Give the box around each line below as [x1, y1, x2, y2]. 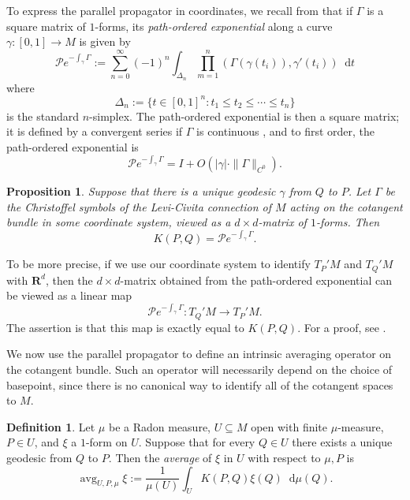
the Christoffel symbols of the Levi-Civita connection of [6, 198, 272, 215]
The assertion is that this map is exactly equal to [6, 319, 244, 335]
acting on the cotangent [289, 198, 403, 215]
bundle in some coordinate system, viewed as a [6, 214, 231, 230]
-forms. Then [315, 214, 380, 230]
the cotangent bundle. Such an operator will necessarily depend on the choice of [6, 361, 393, 378]
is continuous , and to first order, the [196, 123, 375, 140]
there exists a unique [292, 434, 393, 450]
